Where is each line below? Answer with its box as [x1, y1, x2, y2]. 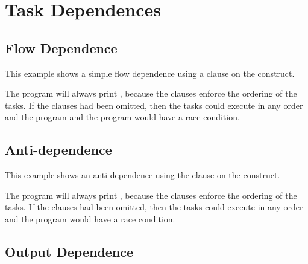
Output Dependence [5, 242, 134, 260]
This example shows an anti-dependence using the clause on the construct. [5, 169, 280, 181]
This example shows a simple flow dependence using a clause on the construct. [5, 66, 295, 79]
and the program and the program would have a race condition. [5, 111, 240, 123]
